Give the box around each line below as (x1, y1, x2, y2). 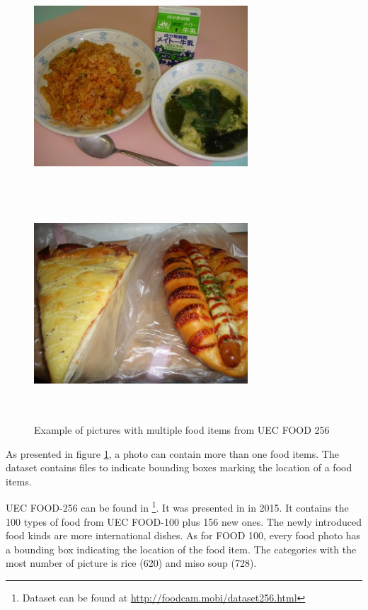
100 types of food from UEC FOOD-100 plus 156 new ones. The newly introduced (6, 514, 362, 529)
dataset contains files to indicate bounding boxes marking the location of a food (6, 460, 352, 475)
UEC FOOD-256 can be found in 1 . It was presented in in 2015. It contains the (6, 498, 349, 514)
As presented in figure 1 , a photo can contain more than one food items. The (6, 446, 339, 461)
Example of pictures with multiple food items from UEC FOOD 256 (34, 422, 330, 437)
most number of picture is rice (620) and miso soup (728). (6, 556, 257, 570)
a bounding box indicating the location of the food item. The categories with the (6, 541, 357, 556)
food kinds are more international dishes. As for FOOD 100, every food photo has (6, 528, 361, 543)
